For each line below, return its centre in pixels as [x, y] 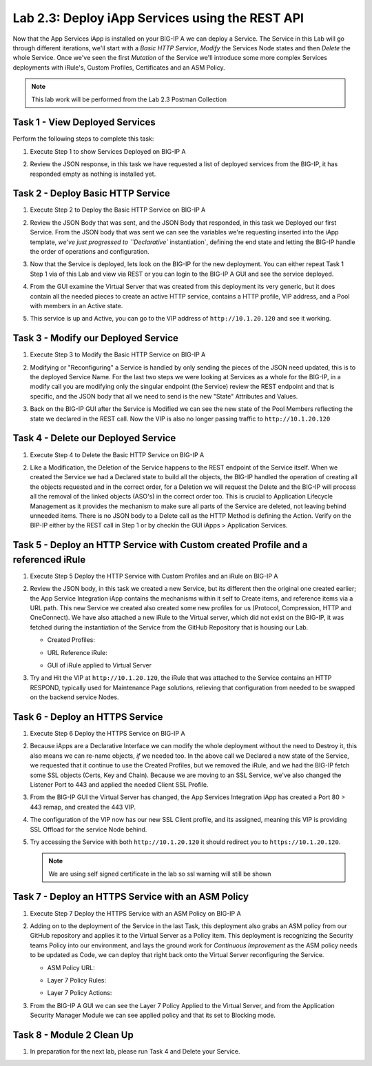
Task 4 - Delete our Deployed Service [94, 438]
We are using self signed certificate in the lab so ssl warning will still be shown [160, 874]
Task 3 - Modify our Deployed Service [96, 338]
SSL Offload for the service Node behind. [89, 829]
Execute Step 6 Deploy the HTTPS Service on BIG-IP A [107, 733]
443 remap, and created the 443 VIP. [83, 807]
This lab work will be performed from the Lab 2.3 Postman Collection [129, 99]
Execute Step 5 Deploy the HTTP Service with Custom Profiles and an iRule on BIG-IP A [154, 576]
